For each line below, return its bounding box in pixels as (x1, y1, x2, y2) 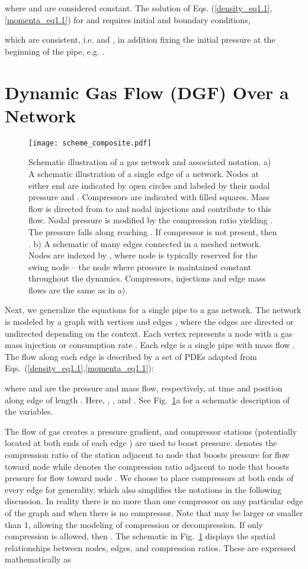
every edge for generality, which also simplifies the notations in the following (5, 483, 282, 495)
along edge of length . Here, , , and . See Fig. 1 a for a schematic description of (5, 393, 290, 406)
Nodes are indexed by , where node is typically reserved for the (28, 249, 258, 261)
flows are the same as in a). (28, 283, 128, 296)
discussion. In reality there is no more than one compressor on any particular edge (5, 495, 303, 507)
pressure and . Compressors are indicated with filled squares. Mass (28, 191, 269, 203)
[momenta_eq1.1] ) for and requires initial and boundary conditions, (5, 13, 251, 26)
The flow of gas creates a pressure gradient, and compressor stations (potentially (5, 425, 297, 437)
